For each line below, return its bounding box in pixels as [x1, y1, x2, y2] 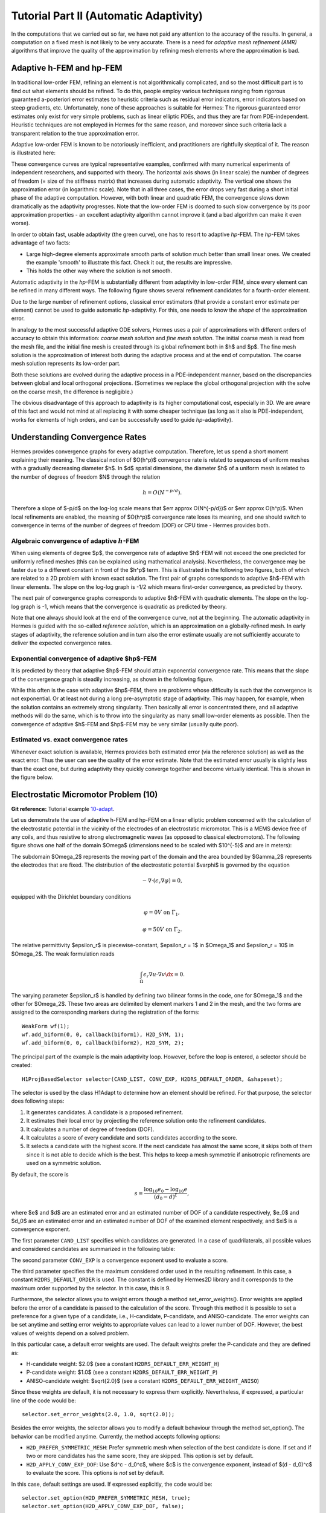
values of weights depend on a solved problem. [11, 1329, 130, 1337]
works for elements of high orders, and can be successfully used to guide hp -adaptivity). [11, 416, 233, 423]
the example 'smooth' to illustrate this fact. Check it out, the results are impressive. [26, 259, 232, 266]
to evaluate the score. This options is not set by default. [26, 1469, 165, 1477]
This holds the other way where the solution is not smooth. [26, 267, 172, 275]
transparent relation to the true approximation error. [11, 130, 139, 137]
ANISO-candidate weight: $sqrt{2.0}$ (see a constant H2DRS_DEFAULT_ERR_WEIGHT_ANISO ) [26, 1377, 260, 1384]
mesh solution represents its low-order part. [11, 360, 121, 367]
